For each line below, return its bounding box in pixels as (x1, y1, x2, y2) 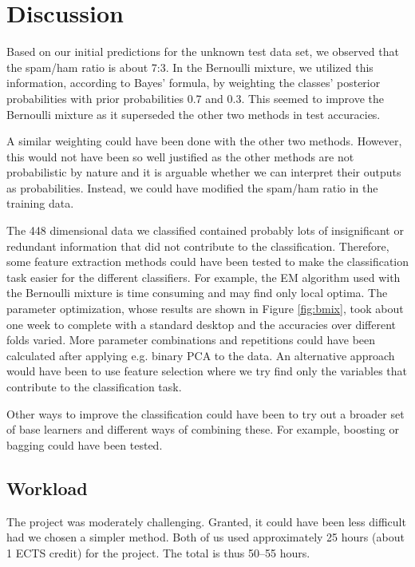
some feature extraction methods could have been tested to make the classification (6, 253, 409, 270)
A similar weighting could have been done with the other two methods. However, (6, 133, 402, 149)
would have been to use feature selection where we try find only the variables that (6, 363, 408, 379)
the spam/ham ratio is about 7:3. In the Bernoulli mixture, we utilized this (6, 58, 373, 75)
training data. (6, 195, 74, 212)
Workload (6, 475, 88, 500)
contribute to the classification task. (6, 379, 182, 395)
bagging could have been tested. (6, 436, 163, 453)
